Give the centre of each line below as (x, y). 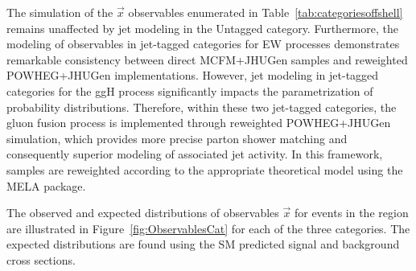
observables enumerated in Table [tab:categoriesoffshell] (266, 12)
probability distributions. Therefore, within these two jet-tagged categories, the (202, 107)
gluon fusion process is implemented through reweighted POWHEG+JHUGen (199, 123)
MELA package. (46, 185)
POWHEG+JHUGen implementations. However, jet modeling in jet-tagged (193, 75)
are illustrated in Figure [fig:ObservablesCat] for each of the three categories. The (208, 228)
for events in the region (351, 213)
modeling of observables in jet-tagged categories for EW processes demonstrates (203, 44)
